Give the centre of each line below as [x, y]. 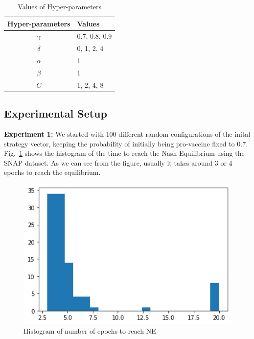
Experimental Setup [56, 113]
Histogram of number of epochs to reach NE [90, 331]
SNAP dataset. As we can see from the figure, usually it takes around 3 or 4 [118, 162]
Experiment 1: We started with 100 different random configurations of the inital [127, 134]
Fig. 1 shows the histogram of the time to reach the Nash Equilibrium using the [124, 153]
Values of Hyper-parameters [59, 6]
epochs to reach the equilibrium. [52, 172]
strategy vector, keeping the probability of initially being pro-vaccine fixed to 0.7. [126, 143]
